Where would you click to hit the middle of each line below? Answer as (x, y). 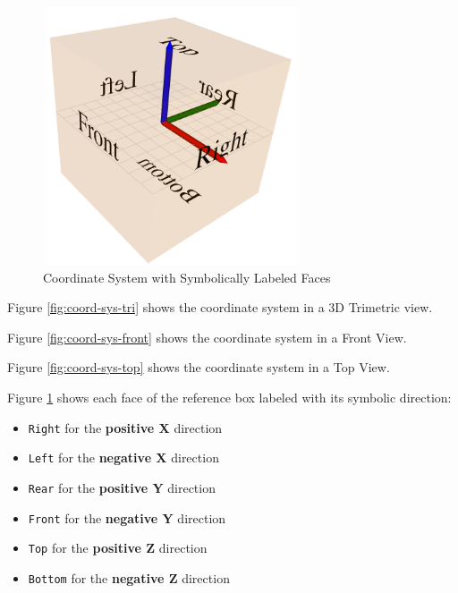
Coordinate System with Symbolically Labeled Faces (187, 277)
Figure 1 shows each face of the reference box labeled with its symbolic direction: (229, 397)
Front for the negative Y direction (127, 517)
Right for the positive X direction (125, 427)
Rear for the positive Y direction (122, 487)
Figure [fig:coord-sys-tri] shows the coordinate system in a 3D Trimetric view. (220, 307)
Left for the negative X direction (123, 457)
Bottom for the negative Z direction (129, 577)
